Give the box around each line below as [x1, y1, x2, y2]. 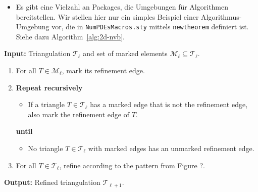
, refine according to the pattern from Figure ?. [59, 160, 205, 170]
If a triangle [28, 99, 65, 110]
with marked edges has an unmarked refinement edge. [88, 143, 254, 153]
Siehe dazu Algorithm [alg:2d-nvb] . [16, 31, 125, 41]
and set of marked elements [83, 48, 168, 59]
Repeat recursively [16, 82, 83, 92]
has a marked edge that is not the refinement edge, [90, 99, 248, 110]
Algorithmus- [201, 11, 242, 22]
